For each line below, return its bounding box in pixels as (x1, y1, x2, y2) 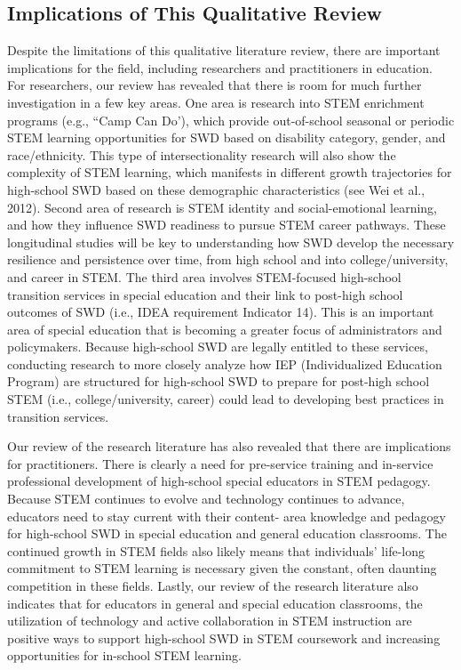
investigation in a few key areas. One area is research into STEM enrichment (7, 93, 425, 111)
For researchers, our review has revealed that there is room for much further (7, 76, 422, 94)
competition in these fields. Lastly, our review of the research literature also (7, 577, 418, 595)
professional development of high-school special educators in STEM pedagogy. (7, 472, 431, 490)
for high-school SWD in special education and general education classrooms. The (7, 524, 447, 543)
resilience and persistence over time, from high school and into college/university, (7, 250, 449, 269)
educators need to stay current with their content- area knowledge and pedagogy (7, 506, 446, 525)
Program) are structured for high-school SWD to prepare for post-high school (7, 372, 430, 391)
